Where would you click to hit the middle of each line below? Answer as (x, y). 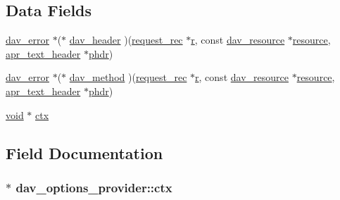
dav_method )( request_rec (128, 77)
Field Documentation (84, 152)
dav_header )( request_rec (126, 40)
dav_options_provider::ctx (94, 187)
